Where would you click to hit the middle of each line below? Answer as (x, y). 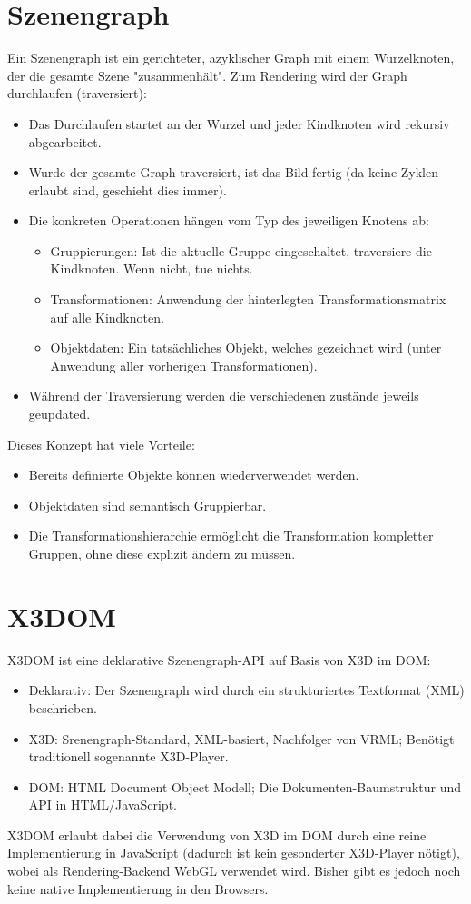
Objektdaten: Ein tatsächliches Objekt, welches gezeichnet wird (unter (246, 348)
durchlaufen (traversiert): (77, 93)
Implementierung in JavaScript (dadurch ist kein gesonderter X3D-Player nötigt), (234, 853)
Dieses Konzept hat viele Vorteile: (101, 444)
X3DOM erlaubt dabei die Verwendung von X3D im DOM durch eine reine (217, 834)
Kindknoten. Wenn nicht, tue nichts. (152, 268)
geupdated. (59, 414)
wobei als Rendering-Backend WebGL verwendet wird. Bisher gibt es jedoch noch (234, 871)
